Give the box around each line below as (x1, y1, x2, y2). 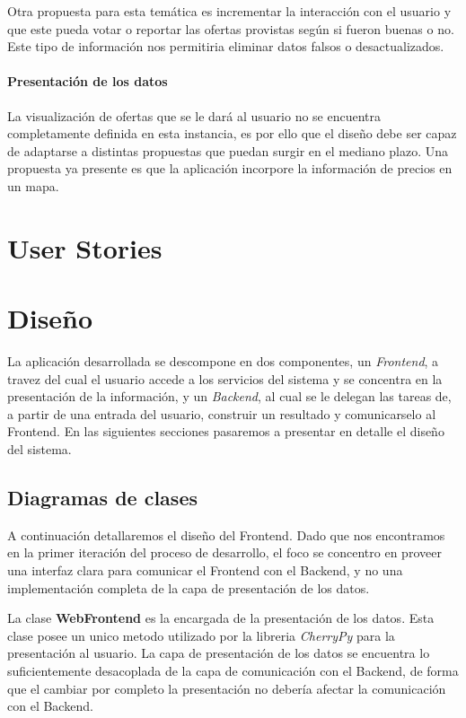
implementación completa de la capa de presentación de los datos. (7, 578, 370, 597)
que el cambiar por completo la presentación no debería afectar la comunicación (7, 679, 446, 697)
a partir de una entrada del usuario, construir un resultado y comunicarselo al (7, 404, 436, 423)
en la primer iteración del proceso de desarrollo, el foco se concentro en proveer (7, 543, 442, 562)
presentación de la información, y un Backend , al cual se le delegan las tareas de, (7, 387, 452, 406)
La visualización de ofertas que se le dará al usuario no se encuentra (7, 106, 382, 125)
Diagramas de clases (7, 484, 198, 511)
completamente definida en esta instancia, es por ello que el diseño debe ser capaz (7, 124, 457, 143)
